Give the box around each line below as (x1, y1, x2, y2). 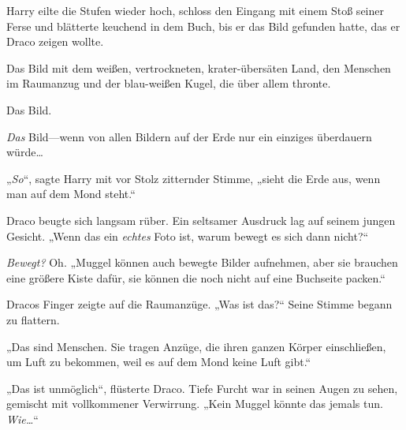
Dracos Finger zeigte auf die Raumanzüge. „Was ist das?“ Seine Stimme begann (6, 296, 393, 312)
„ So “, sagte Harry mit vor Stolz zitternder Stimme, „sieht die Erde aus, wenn (6, 170, 381, 186)
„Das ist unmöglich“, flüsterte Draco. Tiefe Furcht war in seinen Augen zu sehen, (6, 380, 398, 396)
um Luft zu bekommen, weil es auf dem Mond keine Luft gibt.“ (6, 353, 311, 370)
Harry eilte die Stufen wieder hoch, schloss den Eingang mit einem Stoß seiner (6, 2, 384, 18)
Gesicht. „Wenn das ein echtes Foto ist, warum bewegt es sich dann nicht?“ (6, 227, 369, 244)
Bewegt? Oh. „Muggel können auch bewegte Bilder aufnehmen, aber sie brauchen (6, 254, 398, 271)
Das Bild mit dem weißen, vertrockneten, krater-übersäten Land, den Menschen (6, 59, 391, 76)
